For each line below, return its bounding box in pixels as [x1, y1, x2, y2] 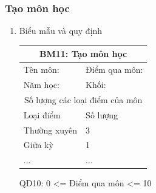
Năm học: [23, 78, 59, 90]
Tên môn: [23, 63, 59, 76]
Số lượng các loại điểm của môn [24, 93, 143, 106]
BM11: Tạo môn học [39, 47, 127, 60]
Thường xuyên [23, 123, 78, 136]
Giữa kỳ [23, 138, 53, 151]
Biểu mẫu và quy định [19, 24, 103, 37]
